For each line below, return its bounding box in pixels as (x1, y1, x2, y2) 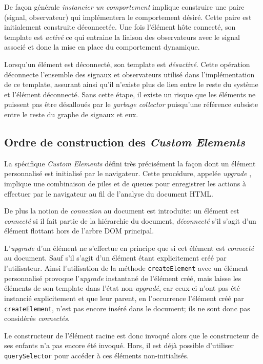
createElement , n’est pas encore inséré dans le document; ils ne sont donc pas (4, 303, 250, 313)
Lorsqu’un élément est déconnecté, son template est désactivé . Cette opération (4, 58, 250, 69)
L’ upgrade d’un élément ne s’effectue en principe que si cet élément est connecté (4, 242, 254, 253)
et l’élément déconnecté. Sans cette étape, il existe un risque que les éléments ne (4, 89, 256, 99)
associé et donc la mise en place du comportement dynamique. (4, 41, 200, 52)
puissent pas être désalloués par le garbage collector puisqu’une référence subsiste (4, 99, 258, 110)
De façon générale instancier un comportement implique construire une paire (4, 2, 245, 12)
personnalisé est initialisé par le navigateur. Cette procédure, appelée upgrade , (4, 168, 252, 179)
